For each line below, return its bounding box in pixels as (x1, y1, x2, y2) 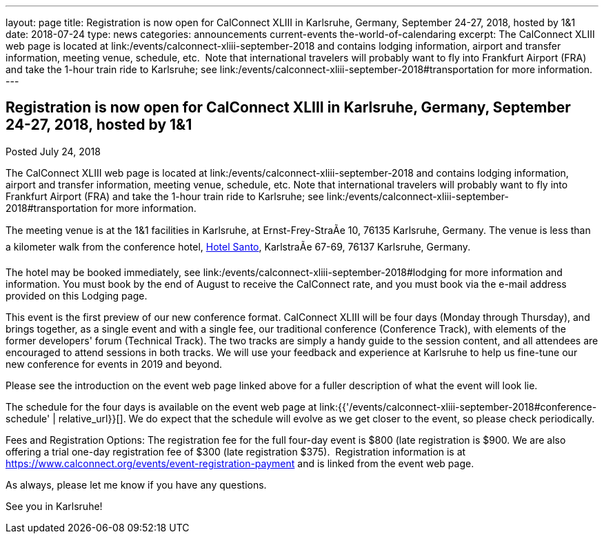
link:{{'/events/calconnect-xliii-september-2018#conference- (319, 400, 597, 413)
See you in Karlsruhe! (6, 500, 103, 512)
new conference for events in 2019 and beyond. (6, 357, 223, 370)
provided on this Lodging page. (6, 289, 148, 302)
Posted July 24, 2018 (6, 145, 101, 157)
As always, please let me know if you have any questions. (6, 478, 267, 491)
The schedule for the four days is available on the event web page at (6, 400, 317, 413)
